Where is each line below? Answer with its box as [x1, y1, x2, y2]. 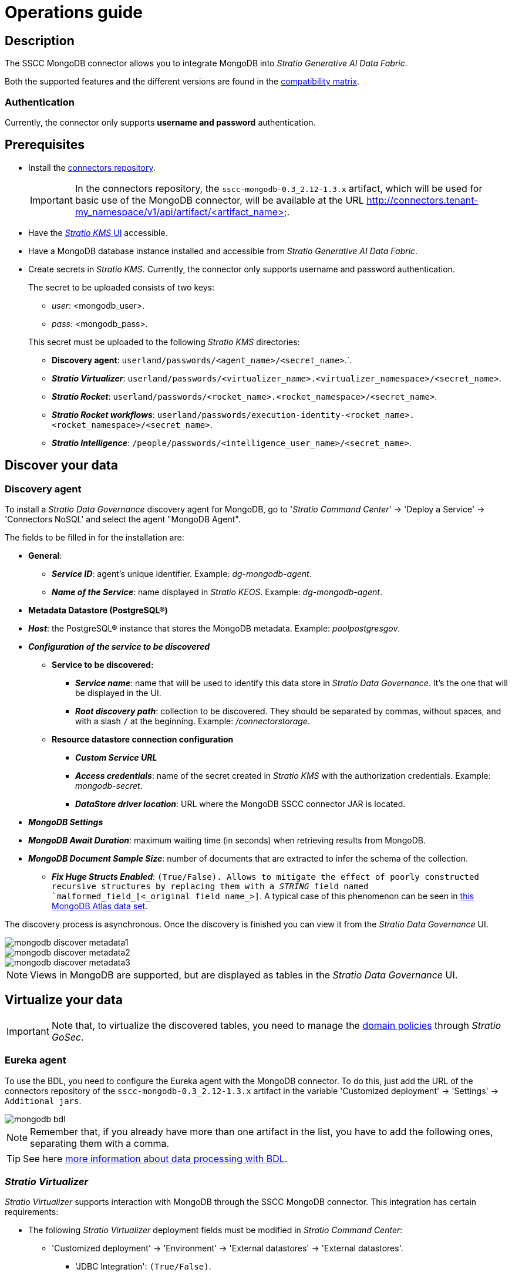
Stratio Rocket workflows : [52, 409, 155, 420]
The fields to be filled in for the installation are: [5, 532, 184, 542]
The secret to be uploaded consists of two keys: [28, 282, 214, 292]
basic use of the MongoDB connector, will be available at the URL [75, 194, 364, 206]
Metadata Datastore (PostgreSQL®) [28, 605, 168, 615]
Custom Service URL [75, 752, 157, 762]
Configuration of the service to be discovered [28, 641, 210, 651]
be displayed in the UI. [75, 687, 161, 698]
